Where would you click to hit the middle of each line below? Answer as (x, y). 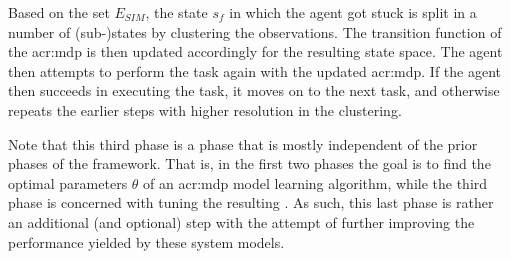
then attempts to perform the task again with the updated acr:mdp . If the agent (255, 70)
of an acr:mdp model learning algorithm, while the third (315, 182)
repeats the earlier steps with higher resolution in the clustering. (205, 109)
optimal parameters (68, 182)
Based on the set (59, 12)
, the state (176, 12)
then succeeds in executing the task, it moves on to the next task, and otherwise (254, 90)
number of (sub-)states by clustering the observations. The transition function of (255, 31)
